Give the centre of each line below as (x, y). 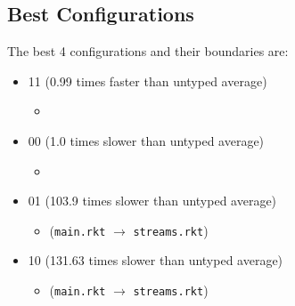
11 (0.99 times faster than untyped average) (147, 81)
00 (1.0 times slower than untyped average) (146, 140)
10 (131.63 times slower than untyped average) (156, 260)
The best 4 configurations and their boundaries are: (148, 51)
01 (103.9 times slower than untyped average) (152, 201)
